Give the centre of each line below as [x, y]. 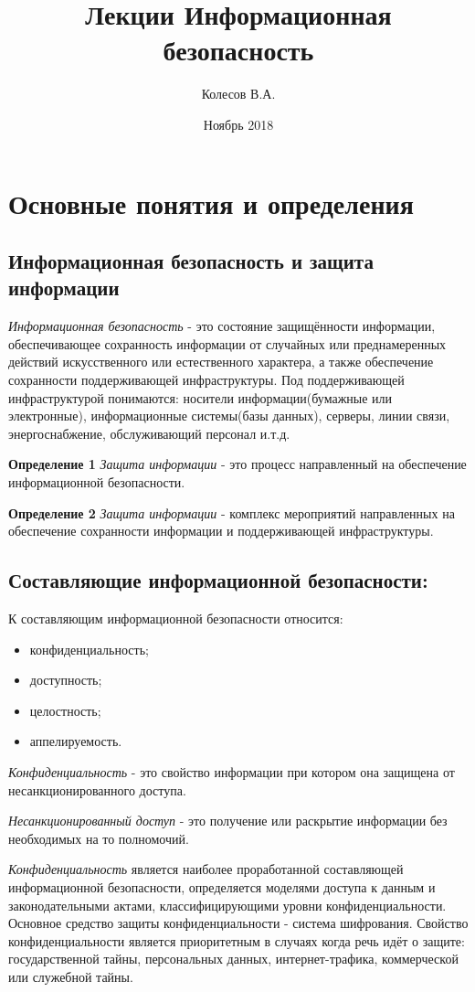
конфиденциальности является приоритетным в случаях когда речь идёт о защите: [237, 940]
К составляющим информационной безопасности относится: [176, 619]
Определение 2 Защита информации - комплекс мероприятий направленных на [232, 512]
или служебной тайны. [71, 976]
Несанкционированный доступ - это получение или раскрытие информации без [228, 821]
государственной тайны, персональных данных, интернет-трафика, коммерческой [233, 959]
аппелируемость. [76, 741]
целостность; [65, 710]
